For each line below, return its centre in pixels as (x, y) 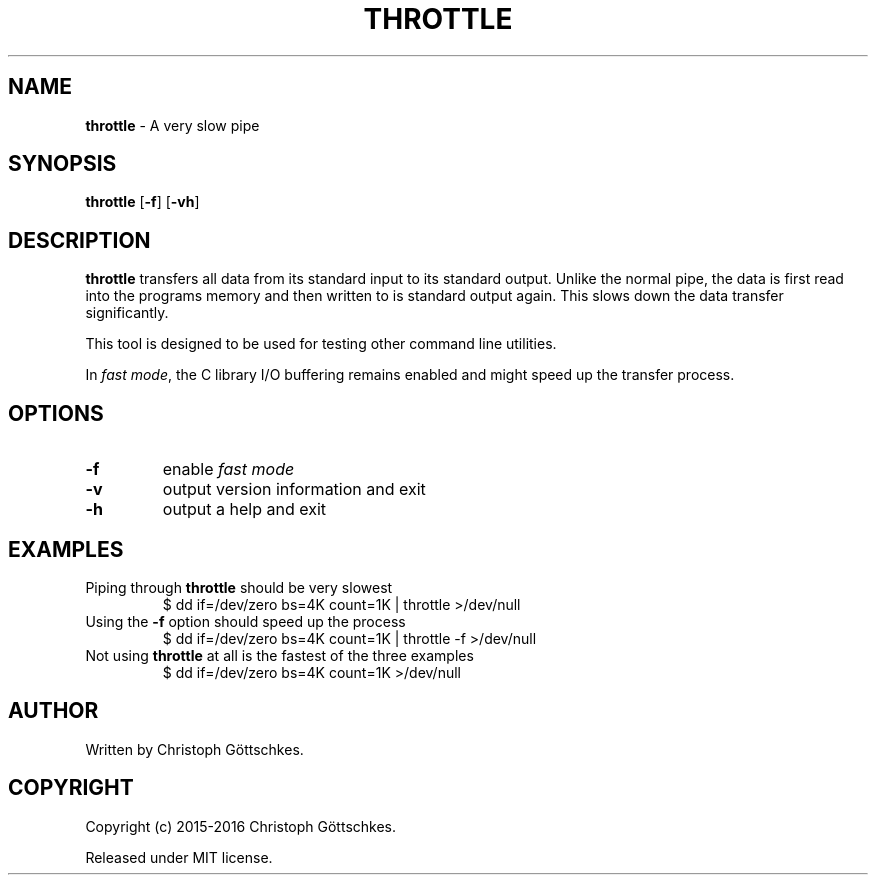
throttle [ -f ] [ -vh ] (142, 202)
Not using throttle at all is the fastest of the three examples (279, 655)
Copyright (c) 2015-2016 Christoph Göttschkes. (241, 826)
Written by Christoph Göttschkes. (194, 749)
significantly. (127, 313)
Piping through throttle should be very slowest (239, 587)
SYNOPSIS (62, 164)
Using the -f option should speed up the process (245, 621)
